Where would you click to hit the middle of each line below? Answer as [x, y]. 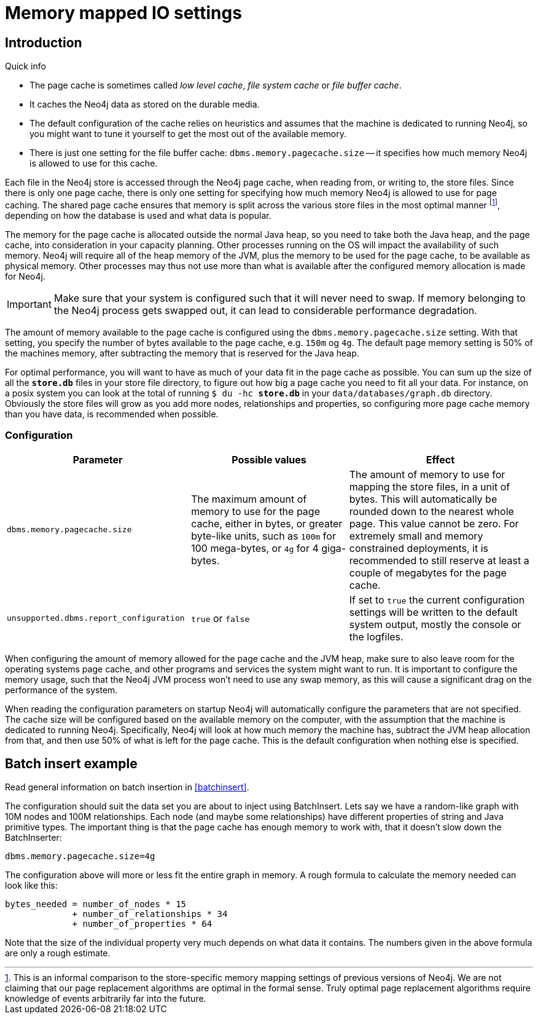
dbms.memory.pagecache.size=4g [80, 856]
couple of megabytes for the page [428, 572]
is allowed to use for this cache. [94, 163]
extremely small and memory [416, 536]
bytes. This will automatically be [423, 499]
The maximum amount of [249, 499]
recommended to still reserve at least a [439, 560]
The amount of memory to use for [427, 474]
